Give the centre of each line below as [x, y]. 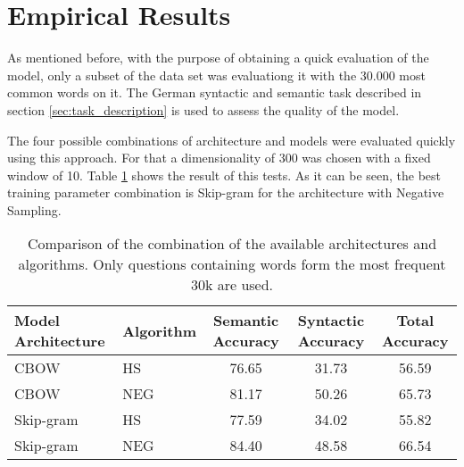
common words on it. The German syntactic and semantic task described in [215, 92]
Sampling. [34, 209]
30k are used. [232, 285]
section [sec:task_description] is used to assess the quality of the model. [203, 109]
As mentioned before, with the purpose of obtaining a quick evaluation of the [218, 58]
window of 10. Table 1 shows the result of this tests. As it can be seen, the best [224, 175]
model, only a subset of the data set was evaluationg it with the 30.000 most [216, 75]
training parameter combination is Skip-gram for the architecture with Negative [226, 192]
